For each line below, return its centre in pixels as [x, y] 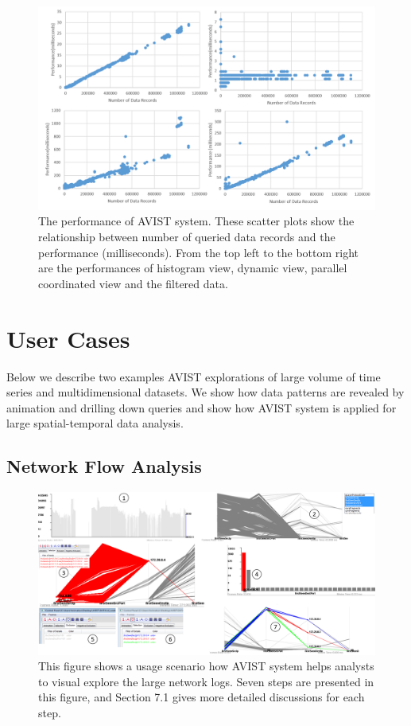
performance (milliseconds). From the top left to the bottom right [199, 252]
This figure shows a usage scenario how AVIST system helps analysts [206, 666]
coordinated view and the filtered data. [133, 283]
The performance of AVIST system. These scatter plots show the [196, 221]
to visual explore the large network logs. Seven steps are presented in [206, 681]
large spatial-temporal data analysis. [95, 423]
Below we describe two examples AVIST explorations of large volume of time [194, 376]
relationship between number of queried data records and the [187, 237]
